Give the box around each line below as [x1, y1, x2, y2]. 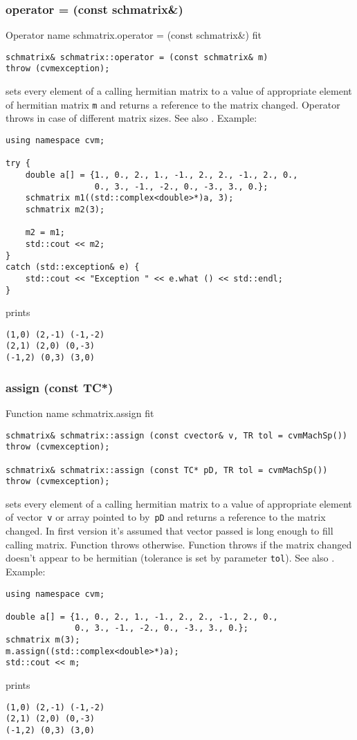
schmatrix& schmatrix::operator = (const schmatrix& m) [6, 52, 268, 62]
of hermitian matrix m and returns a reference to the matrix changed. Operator [6, 97, 340, 111]
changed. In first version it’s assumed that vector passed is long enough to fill [6, 524, 333, 538]
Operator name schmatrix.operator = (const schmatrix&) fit [6, 28, 262, 42]
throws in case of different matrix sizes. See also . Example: [6, 111, 257, 125]
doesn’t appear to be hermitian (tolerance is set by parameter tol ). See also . [6, 551, 335, 565]
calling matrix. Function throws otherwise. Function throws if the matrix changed [6, 537, 352, 551]
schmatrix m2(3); [25, 204, 105, 214]
